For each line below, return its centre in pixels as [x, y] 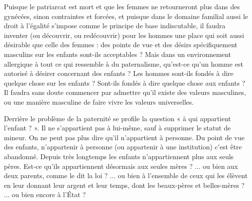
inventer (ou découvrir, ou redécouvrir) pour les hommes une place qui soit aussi [124, 35]
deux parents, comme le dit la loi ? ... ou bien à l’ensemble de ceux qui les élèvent [126, 175]
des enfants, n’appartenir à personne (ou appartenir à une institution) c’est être [123, 147]
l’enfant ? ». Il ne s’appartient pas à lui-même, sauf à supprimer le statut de [117, 128]
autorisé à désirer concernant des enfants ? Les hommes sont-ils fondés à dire [119, 73]
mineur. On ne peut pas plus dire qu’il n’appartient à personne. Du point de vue [124, 137]
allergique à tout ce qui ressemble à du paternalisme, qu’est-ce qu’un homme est [124, 64]
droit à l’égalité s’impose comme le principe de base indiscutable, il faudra [115, 26]
